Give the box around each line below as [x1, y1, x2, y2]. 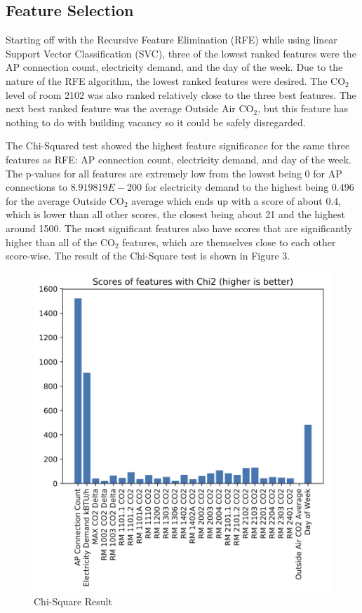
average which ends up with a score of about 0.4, [131, 193, 342, 208]
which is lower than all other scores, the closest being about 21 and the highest [6, 207, 345, 222]
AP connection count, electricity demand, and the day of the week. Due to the [6, 60, 343, 74]
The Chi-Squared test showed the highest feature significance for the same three [6, 138, 350, 153]
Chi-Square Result [34, 594, 112, 609]
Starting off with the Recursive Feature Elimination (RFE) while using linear [6, 32, 337, 47]
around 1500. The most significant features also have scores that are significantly [6, 220, 353, 235]
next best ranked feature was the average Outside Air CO [6, 101, 254, 116]
